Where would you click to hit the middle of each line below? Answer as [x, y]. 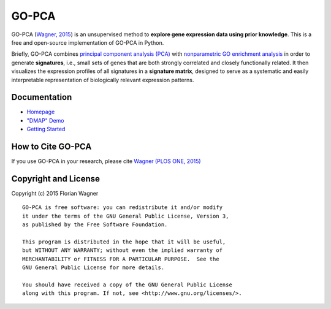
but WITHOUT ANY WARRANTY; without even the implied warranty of [123, 250]
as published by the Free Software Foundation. [95, 225]
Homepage [41, 112]
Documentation [42, 97]
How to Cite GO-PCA [51, 147]
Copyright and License [56, 179]
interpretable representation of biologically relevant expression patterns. [103, 80]
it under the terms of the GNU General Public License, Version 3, [126, 216]
